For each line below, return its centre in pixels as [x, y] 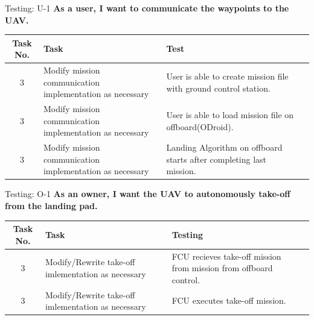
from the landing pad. [51, 206]
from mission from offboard [222, 268]
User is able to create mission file [227, 76]
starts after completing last [216, 159]
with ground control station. [218, 88]
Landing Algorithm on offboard [224, 147]
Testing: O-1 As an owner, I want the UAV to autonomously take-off [148, 194]
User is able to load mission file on [230, 114]
